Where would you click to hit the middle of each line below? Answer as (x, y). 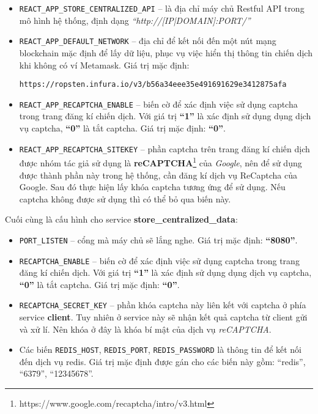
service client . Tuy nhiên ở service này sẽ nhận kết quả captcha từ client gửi (163, 317)
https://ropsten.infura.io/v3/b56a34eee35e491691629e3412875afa (153, 85)
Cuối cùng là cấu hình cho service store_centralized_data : (121, 219)
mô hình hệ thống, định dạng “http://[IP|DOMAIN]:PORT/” (135, 20)
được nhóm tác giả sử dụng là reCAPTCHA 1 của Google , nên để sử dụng (161, 162)
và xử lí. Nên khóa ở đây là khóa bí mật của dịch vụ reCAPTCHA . (145, 329)
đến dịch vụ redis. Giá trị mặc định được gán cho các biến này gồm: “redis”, (162, 361)
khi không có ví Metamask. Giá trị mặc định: (104, 65)
